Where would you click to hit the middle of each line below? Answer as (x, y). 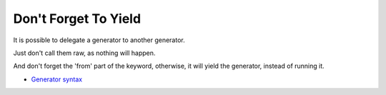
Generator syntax (56, 79)
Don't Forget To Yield (77, 19)
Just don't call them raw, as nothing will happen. (84, 53)
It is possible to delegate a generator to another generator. (99, 40)
